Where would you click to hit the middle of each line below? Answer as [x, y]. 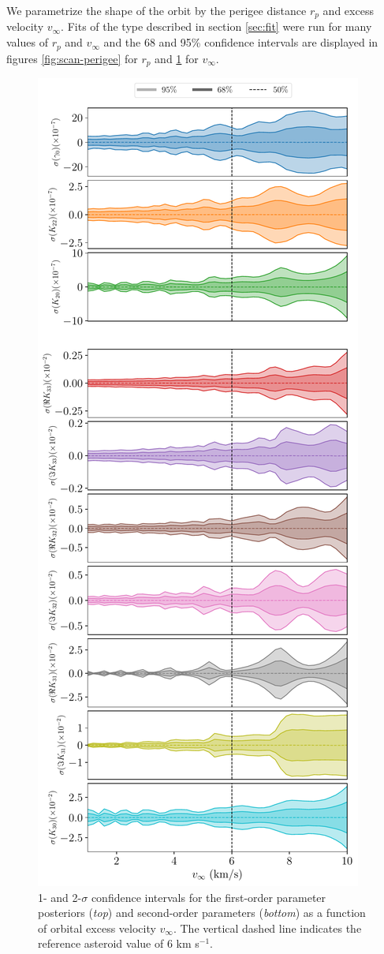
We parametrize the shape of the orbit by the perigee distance [157, 10]
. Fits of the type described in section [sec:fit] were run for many [216, 26]
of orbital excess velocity [97, 928]
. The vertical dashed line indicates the [267, 928]
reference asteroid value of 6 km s [119, 943]
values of [27, 42]
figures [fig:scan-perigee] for [72, 58]
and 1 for [177, 58]
